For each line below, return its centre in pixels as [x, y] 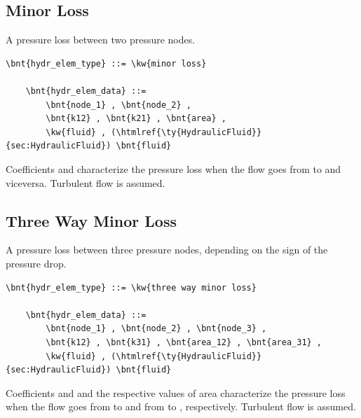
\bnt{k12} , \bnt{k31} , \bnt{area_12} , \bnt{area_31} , [184, 342]
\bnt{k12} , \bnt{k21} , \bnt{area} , [136, 119]
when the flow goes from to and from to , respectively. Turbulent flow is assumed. [181, 406]
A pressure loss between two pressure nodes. [101, 40]
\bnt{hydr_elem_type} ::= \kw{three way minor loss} [131, 287]
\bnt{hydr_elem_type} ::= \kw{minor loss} [106, 63]
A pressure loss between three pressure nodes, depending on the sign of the [167, 250]
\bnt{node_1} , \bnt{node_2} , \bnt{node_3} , [156, 329]
